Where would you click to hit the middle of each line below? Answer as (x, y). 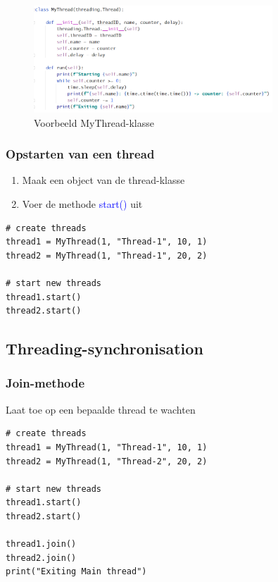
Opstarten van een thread (80, 154)
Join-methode (45, 383)
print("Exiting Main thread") (76, 572)
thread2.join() (41, 558)
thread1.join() (41, 544)
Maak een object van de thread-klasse (103, 180)
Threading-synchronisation (105, 348)
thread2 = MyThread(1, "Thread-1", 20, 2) (107, 255)
